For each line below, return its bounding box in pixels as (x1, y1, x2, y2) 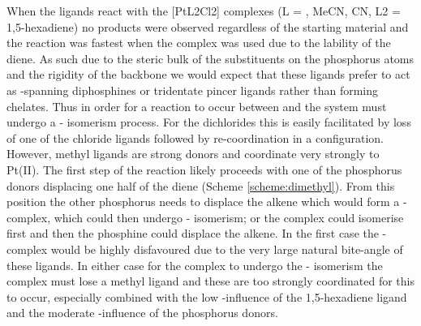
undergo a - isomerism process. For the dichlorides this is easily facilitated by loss (6, 114, 411, 131)
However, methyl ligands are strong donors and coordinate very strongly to (6, 145, 380, 162)
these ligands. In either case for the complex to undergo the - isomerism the (6, 256, 383, 273)
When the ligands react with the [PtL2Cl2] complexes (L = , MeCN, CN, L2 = (6, 2, 401, 19)
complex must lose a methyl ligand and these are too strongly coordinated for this (6, 272, 415, 290)
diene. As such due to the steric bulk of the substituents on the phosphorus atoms (6, 49, 415, 66)
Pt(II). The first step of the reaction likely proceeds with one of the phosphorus (6, 161, 402, 178)
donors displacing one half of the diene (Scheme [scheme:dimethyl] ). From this (6, 177, 395, 194)
